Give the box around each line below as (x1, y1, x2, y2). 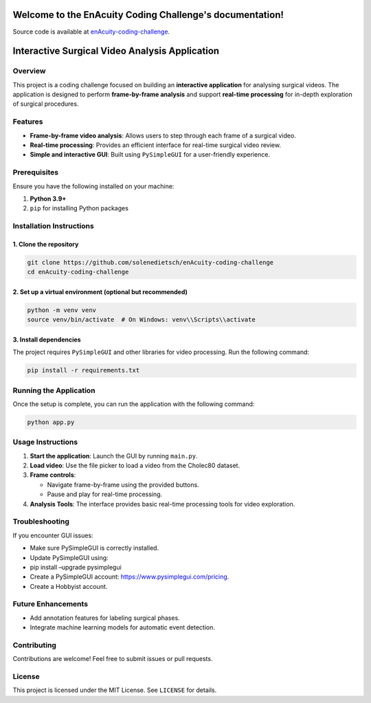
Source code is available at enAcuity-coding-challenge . (12, 27, 170, 36)
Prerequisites (12, 168, 58, 177)
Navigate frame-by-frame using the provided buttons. (47, 480, 199, 489)
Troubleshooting (12, 517, 70, 526)
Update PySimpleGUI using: (30, 553, 109, 561)
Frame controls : (30, 471, 76, 479)
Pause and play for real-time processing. (47, 490, 163, 498)
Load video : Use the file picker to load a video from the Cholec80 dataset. (30, 461, 240, 470)
